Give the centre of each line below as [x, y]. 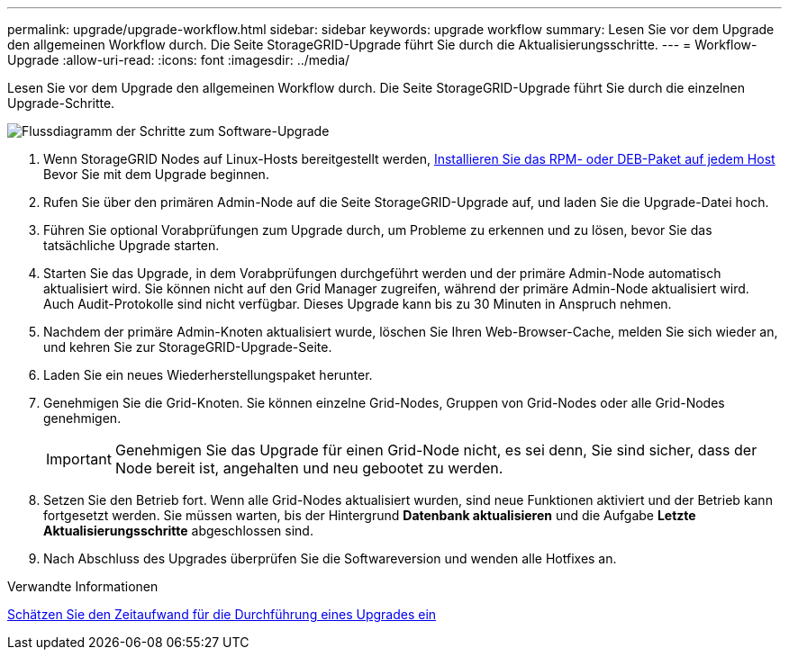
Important [79, 459]
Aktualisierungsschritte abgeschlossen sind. [178, 531]
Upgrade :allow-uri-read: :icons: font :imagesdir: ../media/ [179, 60]
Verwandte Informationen [83, 586]
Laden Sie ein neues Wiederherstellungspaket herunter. [208, 375]
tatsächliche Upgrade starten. [131, 245]
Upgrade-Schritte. [61, 103]
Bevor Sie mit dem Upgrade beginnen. [156, 174]
